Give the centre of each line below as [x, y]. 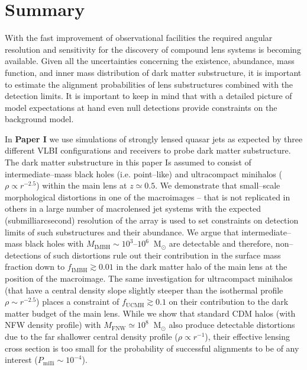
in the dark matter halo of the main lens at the [202, 267]
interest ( [21, 360]
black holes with [54, 243]
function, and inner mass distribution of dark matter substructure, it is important [153, 72]
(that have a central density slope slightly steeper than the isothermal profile [144, 290]
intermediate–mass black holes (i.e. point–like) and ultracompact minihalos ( [143, 173]
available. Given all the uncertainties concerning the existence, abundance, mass [150, 61]
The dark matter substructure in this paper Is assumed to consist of [128, 162]
